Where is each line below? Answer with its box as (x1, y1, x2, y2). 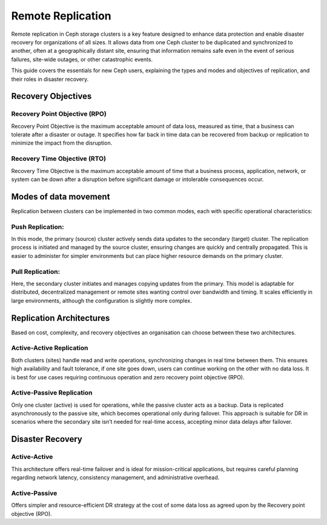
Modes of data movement (11, 191, 110, 202)
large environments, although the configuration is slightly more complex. (11, 297, 192, 304)
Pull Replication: (11, 267, 61, 276)
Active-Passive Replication (11, 388, 93, 397)
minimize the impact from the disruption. (11, 140, 113, 147)
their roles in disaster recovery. (11, 75, 89, 83)
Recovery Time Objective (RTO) (11, 155, 106, 163)
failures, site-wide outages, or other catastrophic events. (11, 55, 153, 63)
